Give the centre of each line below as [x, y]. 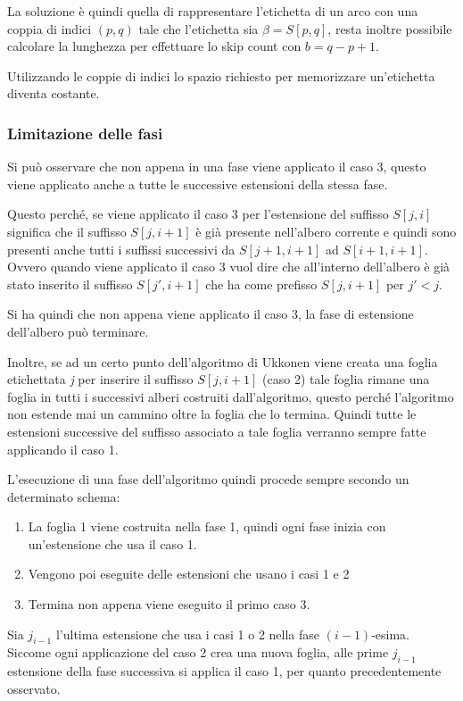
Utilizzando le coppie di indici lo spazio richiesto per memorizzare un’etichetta [221, 75]
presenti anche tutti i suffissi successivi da [121, 249]
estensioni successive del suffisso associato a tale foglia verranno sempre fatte [217, 431]
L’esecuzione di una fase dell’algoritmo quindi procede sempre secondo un [208, 479]
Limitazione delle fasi [85, 133]
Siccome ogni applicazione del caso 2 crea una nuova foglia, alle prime [198, 652]
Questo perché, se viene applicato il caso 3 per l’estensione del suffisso [198, 214]
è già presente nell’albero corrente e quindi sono [326, 231]
